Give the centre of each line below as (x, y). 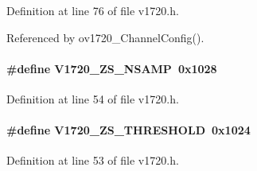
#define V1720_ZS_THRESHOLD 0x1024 (128, 130)
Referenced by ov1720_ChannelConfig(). (105, 37)
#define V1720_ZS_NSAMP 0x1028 (112, 68)
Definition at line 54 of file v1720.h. (93, 98)
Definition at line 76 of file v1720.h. (93, 10)
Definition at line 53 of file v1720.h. (93, 160)
